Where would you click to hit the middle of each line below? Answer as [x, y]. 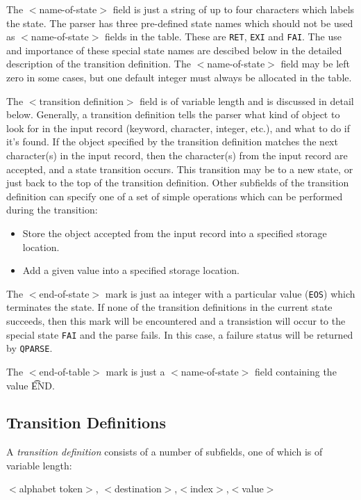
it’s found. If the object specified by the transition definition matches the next [172, 142]
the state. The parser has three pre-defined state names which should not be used [180, 23]
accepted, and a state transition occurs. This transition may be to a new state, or [180, 169]
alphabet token [51, 489]
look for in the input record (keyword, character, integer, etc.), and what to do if [178, 128]
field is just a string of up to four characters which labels [234, 9]
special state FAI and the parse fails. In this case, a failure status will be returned [180, 334]
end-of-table [65, 371]
